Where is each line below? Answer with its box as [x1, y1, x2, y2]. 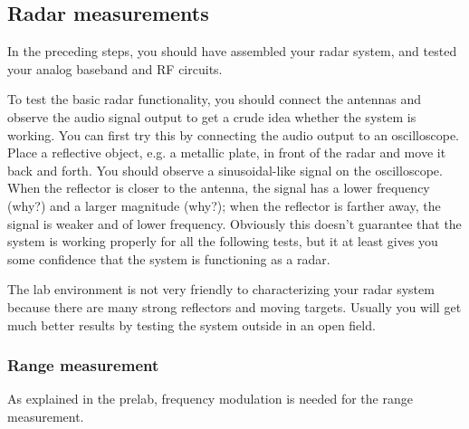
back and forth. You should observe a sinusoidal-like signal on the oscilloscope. [7, 160, 443, 179]
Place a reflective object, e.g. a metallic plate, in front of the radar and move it [7, 143, 446, 162]
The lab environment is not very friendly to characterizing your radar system [7, 280, 435, 299]
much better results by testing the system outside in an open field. [7, 315, 376, 334]
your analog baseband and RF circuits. [7, 59, 223, 78]
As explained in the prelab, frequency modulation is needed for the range [7, 389, 413, 408]
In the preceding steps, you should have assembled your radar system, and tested [7, 42, 457, 61]
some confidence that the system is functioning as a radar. [7, 249, 330, 268]
